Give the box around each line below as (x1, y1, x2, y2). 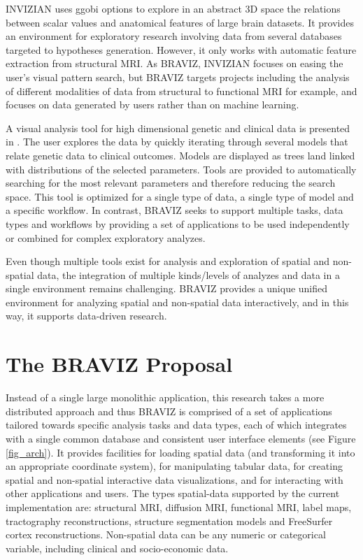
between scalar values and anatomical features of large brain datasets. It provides (6, 15, 355, 29)
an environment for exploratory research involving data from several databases (6, 29, 342, 43)
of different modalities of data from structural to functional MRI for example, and (6, 83, 357, 98)
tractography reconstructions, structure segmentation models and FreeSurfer (6, 513, 333, 528)
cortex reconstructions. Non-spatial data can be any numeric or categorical (6, 527, 326, 542)
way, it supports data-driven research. (6, 308, 167, 323)
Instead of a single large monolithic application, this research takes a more (6, 390, 325, 405)
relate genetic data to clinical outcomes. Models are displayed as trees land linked (6, 148, 355, 162)
